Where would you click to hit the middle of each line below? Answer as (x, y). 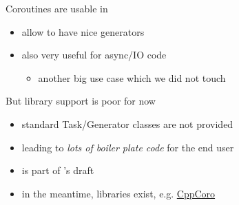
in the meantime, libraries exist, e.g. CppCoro (118, 193)
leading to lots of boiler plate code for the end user (128, 147)
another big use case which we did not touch (132, 77)
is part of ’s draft (58, 170)
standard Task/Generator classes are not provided (127, 123)
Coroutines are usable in (57, 8)
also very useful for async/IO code (94, 55)
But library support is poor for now (81, 101)
